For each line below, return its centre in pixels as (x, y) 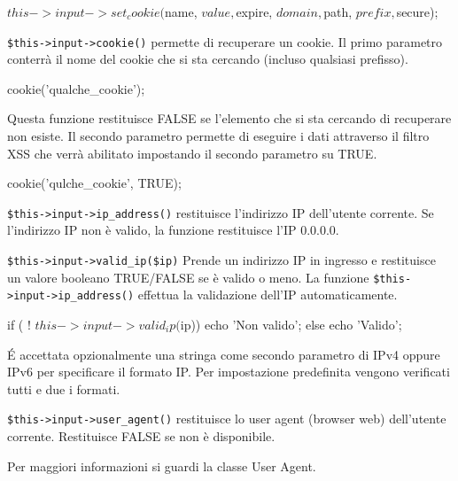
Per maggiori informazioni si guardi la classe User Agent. (162, 465)
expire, (254, 12)
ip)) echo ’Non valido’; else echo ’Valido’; (291, 325)
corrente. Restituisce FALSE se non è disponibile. (141, 436)
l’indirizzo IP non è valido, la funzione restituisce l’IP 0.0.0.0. (173, 230)
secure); (417, 12)
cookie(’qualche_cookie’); (76, 88)
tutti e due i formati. (64, 388)
